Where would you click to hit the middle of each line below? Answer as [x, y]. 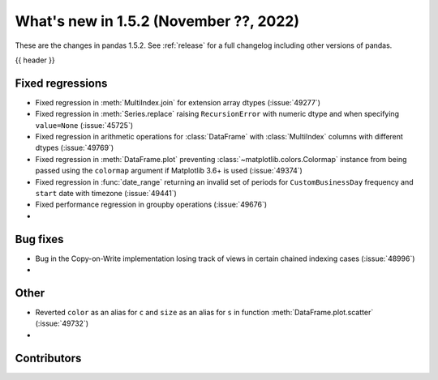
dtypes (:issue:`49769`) [75, 148]
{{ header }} [35, 60]
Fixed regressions [61, 83]
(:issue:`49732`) [62, 323]
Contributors [48, 358]
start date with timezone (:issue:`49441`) [106, 193]
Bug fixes [39, 239]
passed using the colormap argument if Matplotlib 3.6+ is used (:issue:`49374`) [169, 171]
